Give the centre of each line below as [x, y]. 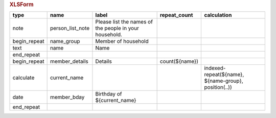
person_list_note [70, 28]
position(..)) [218, 87]
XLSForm [21, 4]
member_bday [67, 97]
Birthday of [109, 94]
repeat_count [176, 15]
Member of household [122, 41]
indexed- [215, 68]
